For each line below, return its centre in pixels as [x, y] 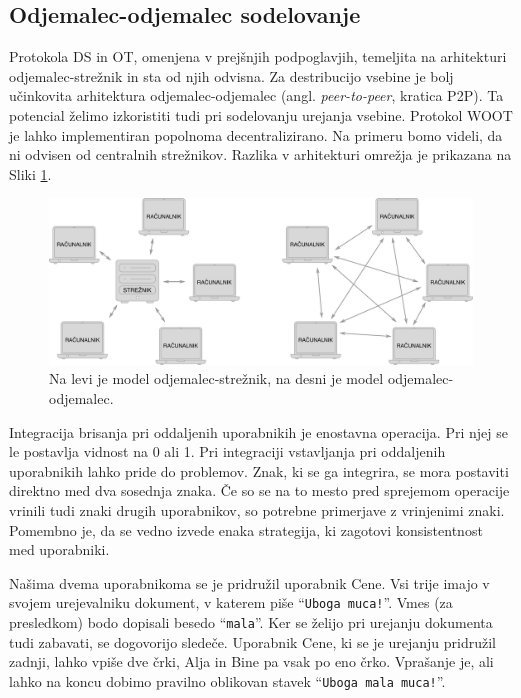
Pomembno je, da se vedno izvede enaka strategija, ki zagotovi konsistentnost [246, 529]
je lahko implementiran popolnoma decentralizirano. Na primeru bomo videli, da [256, 134]
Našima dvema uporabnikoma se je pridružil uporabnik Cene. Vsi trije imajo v [249, 582]
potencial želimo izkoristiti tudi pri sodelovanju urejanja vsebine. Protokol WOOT [261, 114]
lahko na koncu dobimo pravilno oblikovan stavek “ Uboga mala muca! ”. [227, 680]
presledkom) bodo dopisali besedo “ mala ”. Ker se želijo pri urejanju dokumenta [251, 622]
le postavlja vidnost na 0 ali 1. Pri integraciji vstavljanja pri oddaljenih [227, 451]
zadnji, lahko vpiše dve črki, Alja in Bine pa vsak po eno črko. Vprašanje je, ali [251, 661]
